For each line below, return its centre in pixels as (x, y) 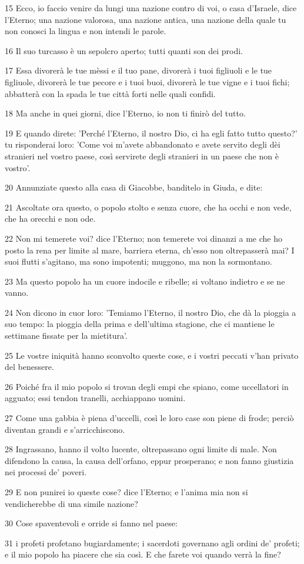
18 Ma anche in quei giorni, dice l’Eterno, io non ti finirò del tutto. (125, 113)
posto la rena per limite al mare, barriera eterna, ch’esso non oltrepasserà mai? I (150, 250)
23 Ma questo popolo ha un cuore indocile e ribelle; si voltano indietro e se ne (145, 281)
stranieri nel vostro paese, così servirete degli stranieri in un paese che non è (142, 156)
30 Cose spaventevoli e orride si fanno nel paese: (91, 523)
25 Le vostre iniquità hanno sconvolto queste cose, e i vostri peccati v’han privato (152, 355)
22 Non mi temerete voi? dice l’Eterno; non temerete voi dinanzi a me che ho (143, 238)
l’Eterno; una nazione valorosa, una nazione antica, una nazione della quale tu (146, 19)
